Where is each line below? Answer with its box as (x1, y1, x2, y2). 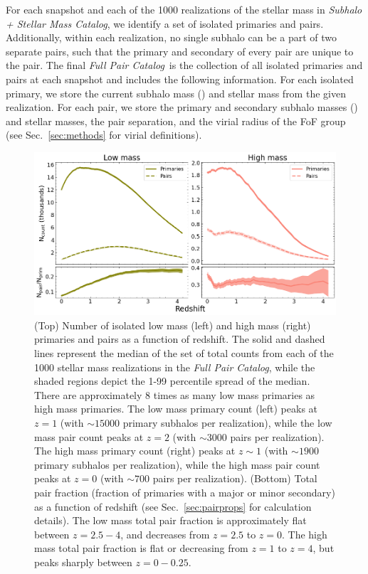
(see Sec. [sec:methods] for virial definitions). (6, 127, 202, 142)
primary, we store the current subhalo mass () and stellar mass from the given (6, 85, 346, 100)
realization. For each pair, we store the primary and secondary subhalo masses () (6, 100, 358, 115)
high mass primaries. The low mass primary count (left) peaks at (34, 401, 318, 416)
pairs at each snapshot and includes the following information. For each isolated (6, 71, 354, 86)
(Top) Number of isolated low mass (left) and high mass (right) (34, 317, 311, 332)
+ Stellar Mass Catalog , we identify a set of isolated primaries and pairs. (6, 16, 324, 31)
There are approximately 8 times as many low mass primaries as (34, 387, 315, 402)
